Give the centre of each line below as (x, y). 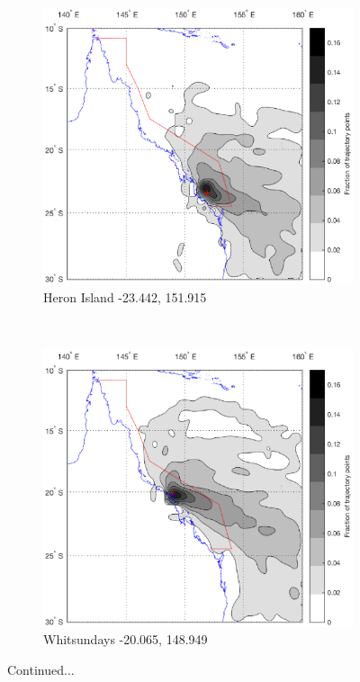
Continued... (41, 669)
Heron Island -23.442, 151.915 (125, 296)
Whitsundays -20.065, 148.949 (126, 639)
